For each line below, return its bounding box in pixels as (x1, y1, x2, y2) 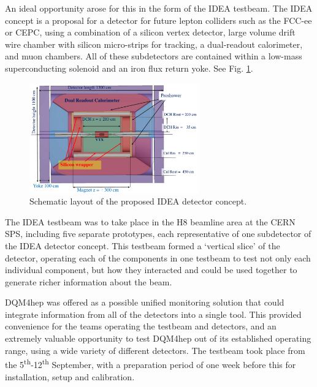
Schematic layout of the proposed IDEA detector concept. (29, 195, 247, 208)
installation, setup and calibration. (5, 370, 135, 383)
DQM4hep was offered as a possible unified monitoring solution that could (5, 296, 285, 309)
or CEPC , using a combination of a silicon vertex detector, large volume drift (5, 26, 296, 39)
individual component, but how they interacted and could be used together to (5, 263, 297, 276)
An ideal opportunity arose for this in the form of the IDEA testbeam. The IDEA (5, 2, 313, 14)
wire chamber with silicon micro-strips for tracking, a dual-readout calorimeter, (5, 37, 303, 50)
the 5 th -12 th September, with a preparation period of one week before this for (5, 356, 296, 370)
